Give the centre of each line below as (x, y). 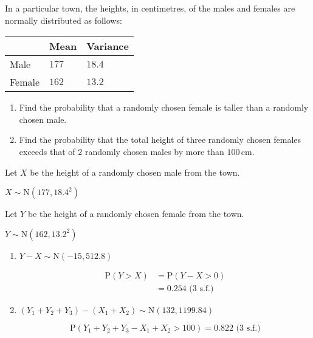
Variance (108, 46)
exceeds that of (47, 151)
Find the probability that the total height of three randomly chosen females (160, 140)
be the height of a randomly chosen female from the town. (136, 214)
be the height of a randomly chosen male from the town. (135, 172)
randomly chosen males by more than (154, 151)
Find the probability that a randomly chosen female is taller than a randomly (164, 107)
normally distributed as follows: (64, 20)
